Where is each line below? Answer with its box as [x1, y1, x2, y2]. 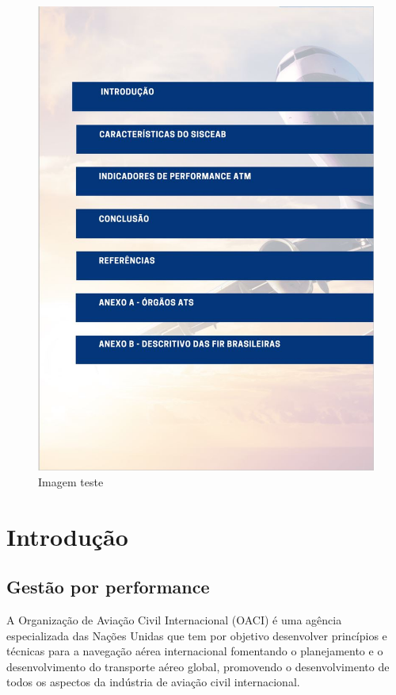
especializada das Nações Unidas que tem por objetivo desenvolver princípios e [6, 627, 387, 643]
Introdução [6, 520, 128, 552]
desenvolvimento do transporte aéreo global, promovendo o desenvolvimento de [6, 658, 390, 674]
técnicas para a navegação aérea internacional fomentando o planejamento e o [6, 643, 383, 659]
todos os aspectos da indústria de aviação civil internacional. [6, 674, 300, 690]
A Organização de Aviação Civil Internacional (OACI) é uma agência [6, 611, 342, 628]
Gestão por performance [6, 574, 210, 599]
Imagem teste [38, 473, 104, 490]
